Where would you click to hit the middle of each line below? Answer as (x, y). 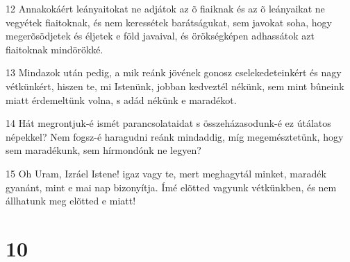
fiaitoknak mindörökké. (55, 49)
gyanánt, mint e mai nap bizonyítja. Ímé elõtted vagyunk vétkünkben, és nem (171, 187)
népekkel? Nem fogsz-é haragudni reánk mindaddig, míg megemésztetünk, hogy (175, 136)
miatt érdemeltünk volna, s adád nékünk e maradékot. (121, 99)
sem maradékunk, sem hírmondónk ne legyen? (103, 150)
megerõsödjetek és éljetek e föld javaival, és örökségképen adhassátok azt (160, 36)
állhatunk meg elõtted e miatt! (71, 201)
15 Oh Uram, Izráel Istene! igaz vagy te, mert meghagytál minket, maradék (166, 173)
